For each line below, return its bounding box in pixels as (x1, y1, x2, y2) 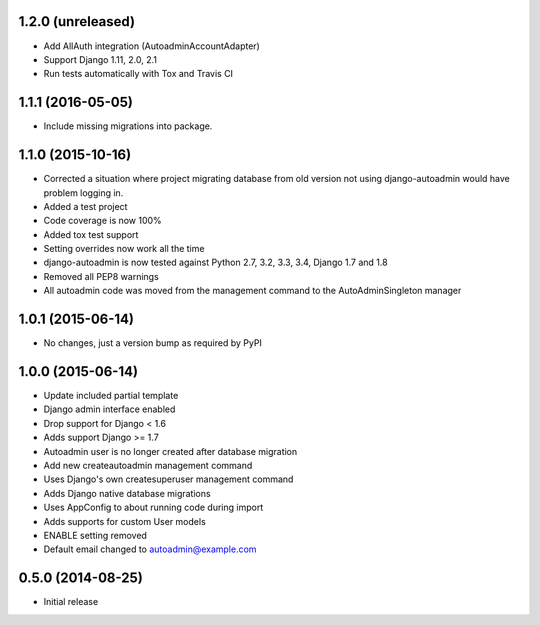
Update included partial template (43, 390, 179, 402)
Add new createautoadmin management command (43, 460, 253, 471)
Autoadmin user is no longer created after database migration (43, 445, 298, 457)
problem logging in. (43, 186, 124, 199)
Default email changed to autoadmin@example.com (43, 543, 257, 555)
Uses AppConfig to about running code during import (43, 501, 264, 514)
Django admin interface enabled (43, 403, 176, 415)
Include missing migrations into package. (43, 120, 213, 132)
